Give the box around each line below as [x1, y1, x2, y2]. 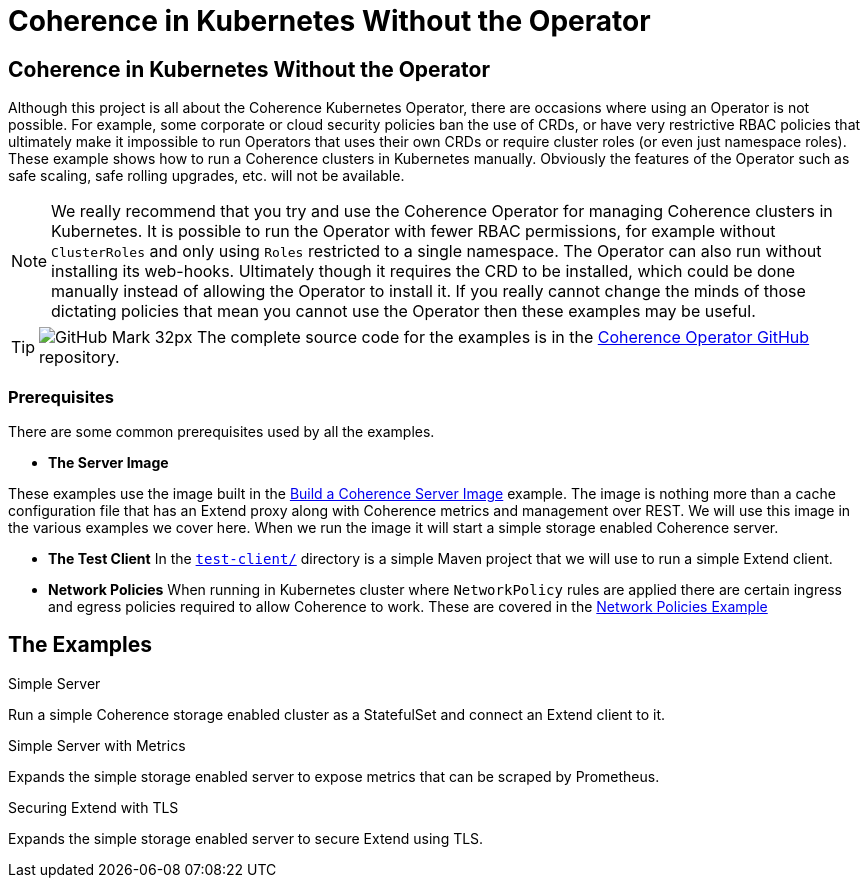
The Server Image [48, 453, 169, 471]
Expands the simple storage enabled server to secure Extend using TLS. [8, 829, 484, 847]
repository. [39, 347, 120, 368]
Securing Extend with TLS [8, 798, 179, 816]
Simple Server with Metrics [8, 736, 186, 754]
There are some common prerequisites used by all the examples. [8, 422, 435, 440]
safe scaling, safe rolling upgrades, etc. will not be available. [8, 167, 405, 185]
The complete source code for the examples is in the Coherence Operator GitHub [197, 327, 810, 348]
